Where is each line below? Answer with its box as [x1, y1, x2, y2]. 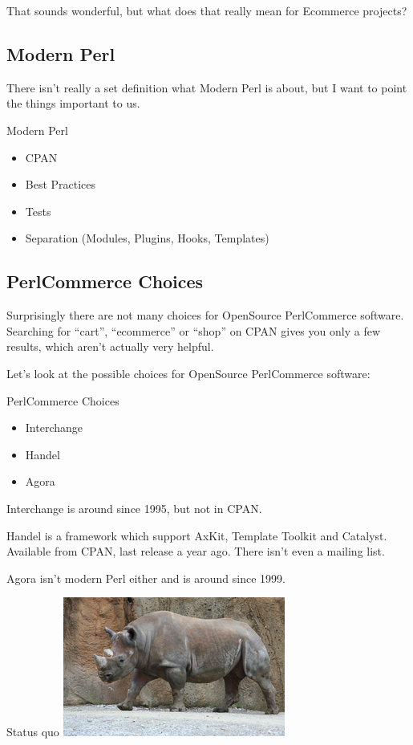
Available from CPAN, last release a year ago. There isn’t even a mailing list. [6, 543, 385, 560]
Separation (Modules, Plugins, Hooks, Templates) [25, 230, 269, 246]
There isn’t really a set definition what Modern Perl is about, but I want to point [6, 79, 407, 96]
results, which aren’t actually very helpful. [6, 338, 214, 355]
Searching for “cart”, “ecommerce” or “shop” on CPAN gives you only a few [6, 322, 380, 339]
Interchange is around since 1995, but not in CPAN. [6, 499, 262, 516]
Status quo [6, 723, 59, 740]
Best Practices [25, 176, 96, 193]
